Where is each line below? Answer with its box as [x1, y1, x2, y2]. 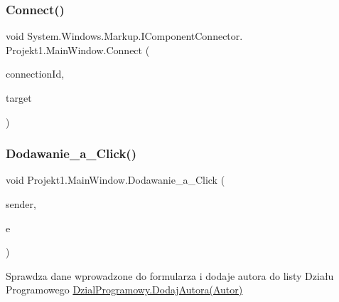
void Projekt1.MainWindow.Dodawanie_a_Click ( [6, 172, 225, 187]
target [6, 90, 32, 105]
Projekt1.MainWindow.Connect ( [6, 42, 150, 57]
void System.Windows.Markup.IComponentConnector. [6, 28, 243, 43]
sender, [6, 197, 36, 211]
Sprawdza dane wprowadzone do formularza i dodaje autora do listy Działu [6, 268, 334, 283]
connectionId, [6, 66, 65, 81]
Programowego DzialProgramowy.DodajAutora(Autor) [6, 282, 243, 297]
